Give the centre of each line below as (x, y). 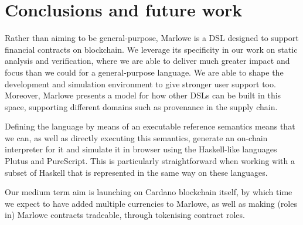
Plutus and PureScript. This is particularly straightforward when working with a (150, 161)
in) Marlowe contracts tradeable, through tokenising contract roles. (125, 215)
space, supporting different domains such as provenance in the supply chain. (141, 106)
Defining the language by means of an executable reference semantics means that (150, 126)
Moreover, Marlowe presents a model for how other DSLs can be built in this (143, 95)
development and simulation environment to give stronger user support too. (140, 83)
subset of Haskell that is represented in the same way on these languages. (136, 172)
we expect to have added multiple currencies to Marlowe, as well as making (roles (151, 203)
